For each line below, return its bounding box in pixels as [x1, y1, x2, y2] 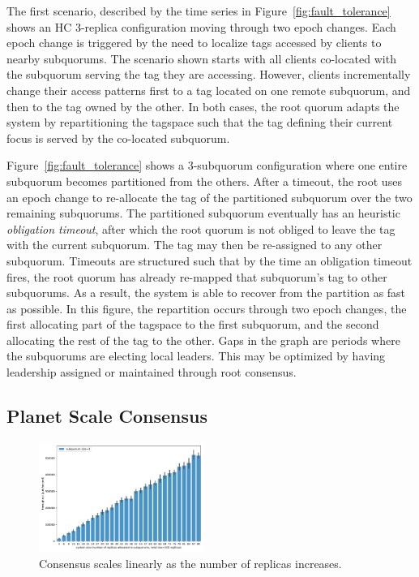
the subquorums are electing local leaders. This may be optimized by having [6, 347, 386, 364]
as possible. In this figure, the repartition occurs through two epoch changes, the [6, 299, 407, 316]
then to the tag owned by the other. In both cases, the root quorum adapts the [6, 97, 400, 114]
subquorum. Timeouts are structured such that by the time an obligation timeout [6, 252, 413, 269]
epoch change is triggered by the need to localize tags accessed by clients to [6, 34, 382, 51]
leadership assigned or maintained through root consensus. [6, 364, 297, 381]
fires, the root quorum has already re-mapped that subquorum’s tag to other [6, 268, 387, 285]
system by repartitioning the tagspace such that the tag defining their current [6, 114, 393, 131]
